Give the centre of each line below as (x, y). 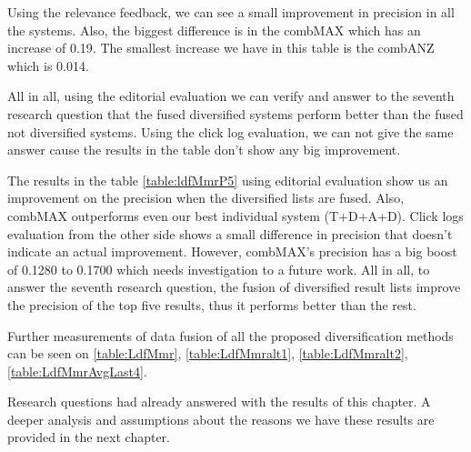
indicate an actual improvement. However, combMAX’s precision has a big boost (232, 251)
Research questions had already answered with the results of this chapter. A (219, 402)
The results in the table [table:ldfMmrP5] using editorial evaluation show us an (228, 180)
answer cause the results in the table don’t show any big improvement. (204, 150)
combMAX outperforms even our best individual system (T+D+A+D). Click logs (235, 215)
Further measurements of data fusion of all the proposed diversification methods (230, 335)
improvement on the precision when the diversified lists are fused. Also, (206, 198)
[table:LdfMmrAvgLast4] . (77, 371)
